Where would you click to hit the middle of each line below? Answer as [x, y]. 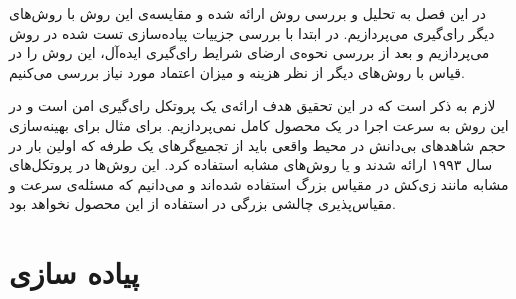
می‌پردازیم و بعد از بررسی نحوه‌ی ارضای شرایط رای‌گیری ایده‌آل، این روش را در [249, 52]
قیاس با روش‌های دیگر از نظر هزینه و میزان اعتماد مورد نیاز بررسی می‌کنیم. [237, 71]
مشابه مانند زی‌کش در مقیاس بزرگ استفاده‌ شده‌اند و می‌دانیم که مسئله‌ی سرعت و [259, 183]
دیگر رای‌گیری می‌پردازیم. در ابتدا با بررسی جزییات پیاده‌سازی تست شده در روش [252, 32]
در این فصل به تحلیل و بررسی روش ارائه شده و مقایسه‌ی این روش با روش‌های [248, 13]
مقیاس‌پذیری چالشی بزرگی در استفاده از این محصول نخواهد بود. [202, 203]
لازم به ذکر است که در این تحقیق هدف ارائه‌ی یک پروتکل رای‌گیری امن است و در [252, 105]
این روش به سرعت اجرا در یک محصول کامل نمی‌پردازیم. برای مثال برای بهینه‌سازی [259, 124]
